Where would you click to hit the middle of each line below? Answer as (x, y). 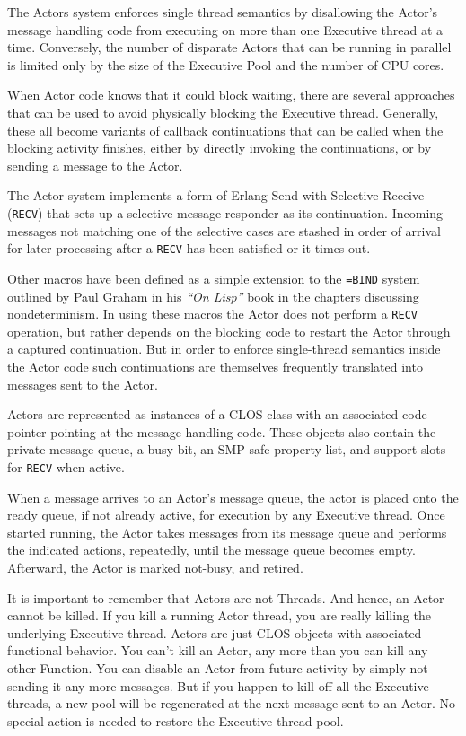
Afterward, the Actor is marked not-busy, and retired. (155, 567)
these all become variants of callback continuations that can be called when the (225, 130)
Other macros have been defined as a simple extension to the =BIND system (214, 278)
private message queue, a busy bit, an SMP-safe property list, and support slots (227, 449)
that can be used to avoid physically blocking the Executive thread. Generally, (223, 112)
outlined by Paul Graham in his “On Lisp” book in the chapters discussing (213, 296)
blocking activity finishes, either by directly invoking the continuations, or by (220, 148)
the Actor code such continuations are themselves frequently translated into (215, 366)
